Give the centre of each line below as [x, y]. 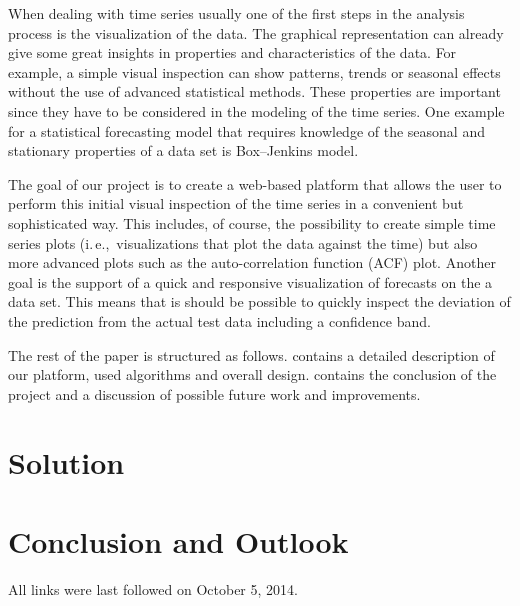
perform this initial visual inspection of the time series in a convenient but [236, 203]
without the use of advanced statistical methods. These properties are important [254, 91]
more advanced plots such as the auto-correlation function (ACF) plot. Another [252, 262]
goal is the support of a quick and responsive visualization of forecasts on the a [250, 281]
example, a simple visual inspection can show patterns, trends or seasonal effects [254, 71]
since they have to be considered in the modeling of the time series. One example [256, 110]
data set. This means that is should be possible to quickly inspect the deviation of [259, 301]
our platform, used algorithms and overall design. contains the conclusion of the [252, 374]
